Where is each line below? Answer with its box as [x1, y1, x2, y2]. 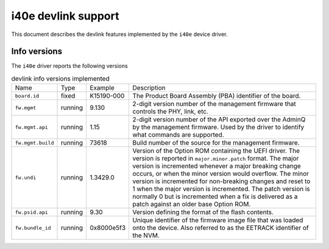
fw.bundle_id [15, 225, 51, 231]
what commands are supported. [132, 131, 225, 139]
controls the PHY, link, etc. [132, 107, 208, 116]
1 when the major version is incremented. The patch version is [132, 185, 310, 193]
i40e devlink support [11, 9, 119, 23]
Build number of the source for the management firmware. [132, 139, 300, 147]
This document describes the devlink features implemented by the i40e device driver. [11, 31, 228, 38]
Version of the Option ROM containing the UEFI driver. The [132, 146, 300, 155]
